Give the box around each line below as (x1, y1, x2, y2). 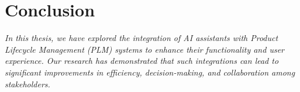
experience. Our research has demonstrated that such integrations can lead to (5, 54, 279, 67)
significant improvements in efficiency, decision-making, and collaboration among (5, 66, 295, 78)
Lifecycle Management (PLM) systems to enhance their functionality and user (5, 43, 284, 55)
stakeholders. (5, 77, 50, 90)
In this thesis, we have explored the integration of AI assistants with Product (5, 32, 278, 44)
